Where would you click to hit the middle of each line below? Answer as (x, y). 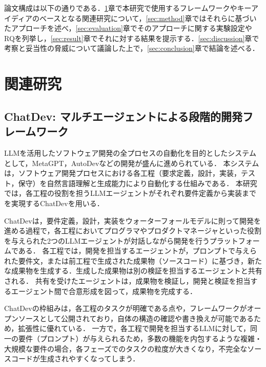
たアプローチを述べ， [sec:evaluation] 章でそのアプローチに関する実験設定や (128, 28)
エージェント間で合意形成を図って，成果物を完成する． (104, 291)
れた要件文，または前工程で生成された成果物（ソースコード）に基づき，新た (133, 260)
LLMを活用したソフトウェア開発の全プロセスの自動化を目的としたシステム (130, 152)
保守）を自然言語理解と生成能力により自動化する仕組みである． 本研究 (138, 183)
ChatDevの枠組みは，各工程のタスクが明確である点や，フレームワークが (126, 308)
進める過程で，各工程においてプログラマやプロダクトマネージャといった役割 (133, 231)
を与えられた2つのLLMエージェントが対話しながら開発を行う (107, 240)
